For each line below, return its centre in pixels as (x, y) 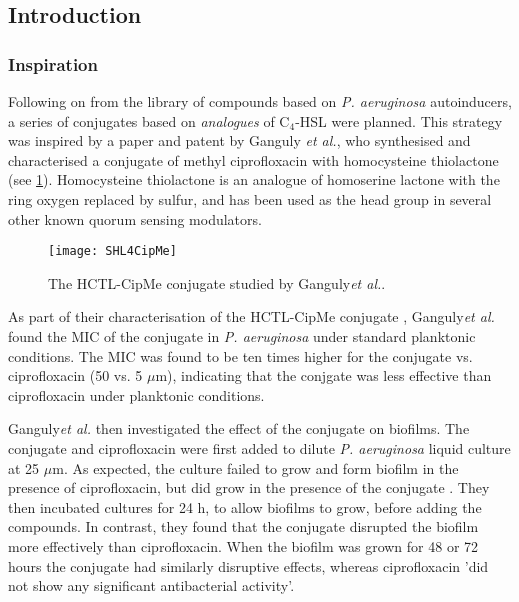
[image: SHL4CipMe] (112, 251)
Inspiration (53, 63)
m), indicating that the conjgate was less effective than (323, 375)
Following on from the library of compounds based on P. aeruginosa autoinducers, (260, 101)
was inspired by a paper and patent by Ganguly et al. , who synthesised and (239, 140)
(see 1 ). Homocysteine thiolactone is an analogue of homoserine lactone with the (254, 179)
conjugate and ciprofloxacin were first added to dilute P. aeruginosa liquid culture (259, 447)
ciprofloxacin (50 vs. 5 (75, 375)
